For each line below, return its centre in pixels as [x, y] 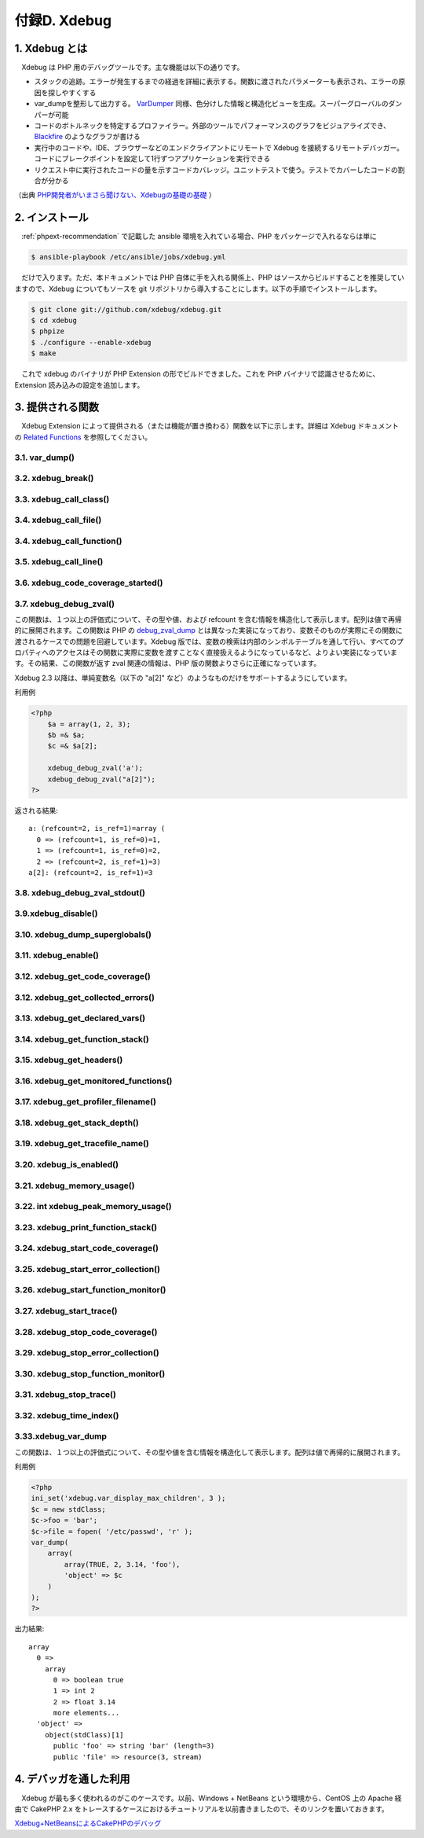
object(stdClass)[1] [84, 1735]
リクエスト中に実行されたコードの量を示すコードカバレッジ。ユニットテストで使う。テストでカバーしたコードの [216, 170]
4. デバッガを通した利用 [72, 1779]
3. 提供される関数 [57, 408]
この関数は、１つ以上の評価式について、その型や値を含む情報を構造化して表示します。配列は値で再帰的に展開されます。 [209, 1452]
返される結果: [37, 811]
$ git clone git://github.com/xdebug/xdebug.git [126, 309]
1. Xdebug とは [51, 48]
